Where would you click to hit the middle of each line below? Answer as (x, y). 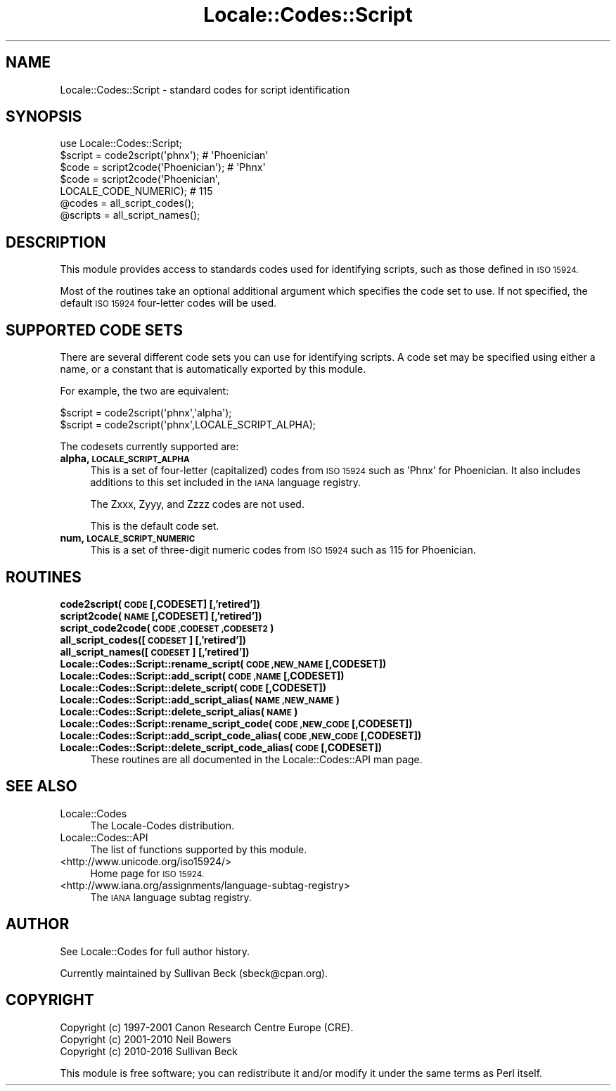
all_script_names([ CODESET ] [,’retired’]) (155, 651)
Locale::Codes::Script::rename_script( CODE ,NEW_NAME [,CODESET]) (223, 663)
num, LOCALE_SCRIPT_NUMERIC (128, 538)
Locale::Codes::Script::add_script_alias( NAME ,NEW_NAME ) (200, 699)
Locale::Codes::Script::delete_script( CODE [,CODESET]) (193, 687)
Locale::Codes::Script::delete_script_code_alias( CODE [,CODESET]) (221, 747)
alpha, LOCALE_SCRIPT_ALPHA (125, 459)
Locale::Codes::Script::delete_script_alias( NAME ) (179, 711)
